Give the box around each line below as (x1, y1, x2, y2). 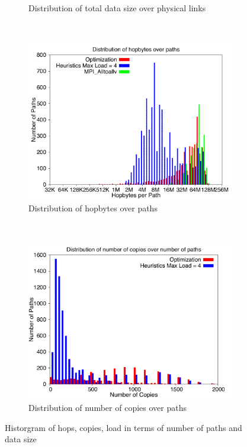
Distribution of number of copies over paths (28, 401, 187, 413)
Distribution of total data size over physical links (28, 2, 206, 14)
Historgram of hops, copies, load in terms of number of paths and (5, 421, 242, 433)
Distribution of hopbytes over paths (28, 201, 158, 214)
